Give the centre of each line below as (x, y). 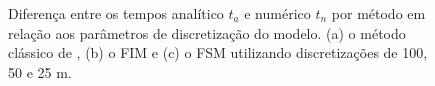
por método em (378, 13)
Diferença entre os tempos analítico (116, 13)
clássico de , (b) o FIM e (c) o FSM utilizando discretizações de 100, (218, 52)
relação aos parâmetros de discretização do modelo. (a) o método (207, 32)
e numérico (277, 13)
